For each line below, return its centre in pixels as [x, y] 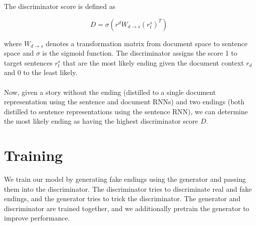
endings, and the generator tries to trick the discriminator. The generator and [122, 198]
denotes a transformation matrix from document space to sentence [147, 43]
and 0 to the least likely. [41, 72]
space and [19, 53]
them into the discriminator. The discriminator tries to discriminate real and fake [128, 188]
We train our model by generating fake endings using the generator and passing [125, 179]
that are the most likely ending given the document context [153, 62]
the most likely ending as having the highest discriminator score [101, 121]
